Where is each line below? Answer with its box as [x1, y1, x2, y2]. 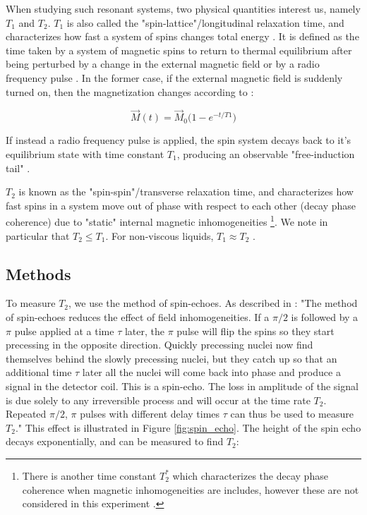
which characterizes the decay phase [172, 468, 328, 483]
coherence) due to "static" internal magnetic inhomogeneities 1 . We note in [6, 212, 328, 229]
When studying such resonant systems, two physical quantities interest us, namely [6, 1, 361, 16]
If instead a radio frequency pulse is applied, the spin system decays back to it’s [6, 133, 351, 147]
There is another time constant [22, 468, 157, 483]
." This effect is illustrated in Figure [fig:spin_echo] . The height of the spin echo [15, 420, 361, 435]
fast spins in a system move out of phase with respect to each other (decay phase [6, 198, 356, 212]
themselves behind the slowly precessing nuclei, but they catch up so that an [6, 351, 337, 365]
